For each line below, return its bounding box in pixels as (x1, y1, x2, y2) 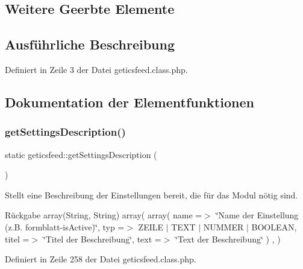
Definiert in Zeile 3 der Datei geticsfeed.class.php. (5, 63, 188, 75)
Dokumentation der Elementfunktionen (5, 92, 254, 111)
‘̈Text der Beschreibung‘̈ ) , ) (175, 232, 281, 245)
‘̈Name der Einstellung (216, 209, 299, 221)
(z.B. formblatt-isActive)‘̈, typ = (5, 220, 125, 233)
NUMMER (203, 220, 244, 233)
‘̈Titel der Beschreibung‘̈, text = (43, 232, 161, 245)
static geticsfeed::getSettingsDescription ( (5, 148, 157, 160)
